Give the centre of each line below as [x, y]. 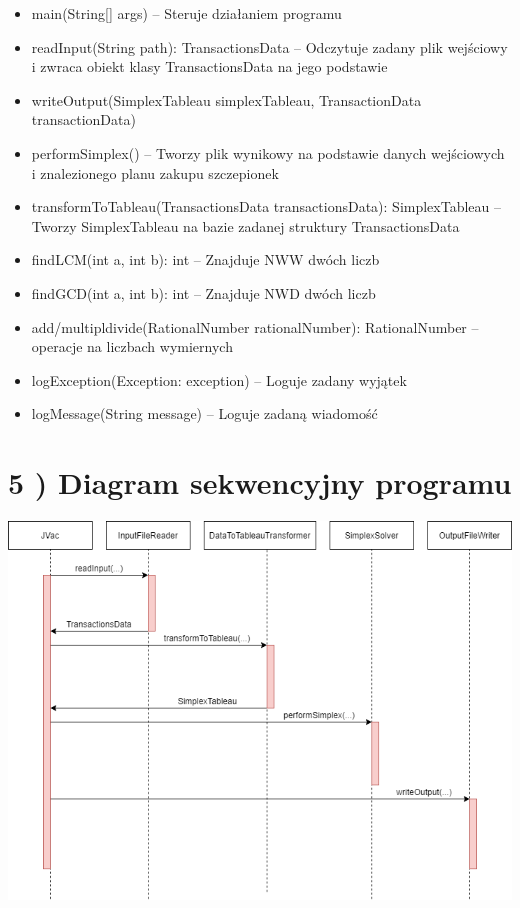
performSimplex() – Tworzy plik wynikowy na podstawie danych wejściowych [268, 152]
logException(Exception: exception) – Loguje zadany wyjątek [219, 379]
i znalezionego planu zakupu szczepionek [155, 172]
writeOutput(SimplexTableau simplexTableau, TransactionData [226, 99]
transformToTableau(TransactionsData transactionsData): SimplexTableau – [266, 206]
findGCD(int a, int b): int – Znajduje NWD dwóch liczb [203, 292]
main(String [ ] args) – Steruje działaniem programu [186, 13]
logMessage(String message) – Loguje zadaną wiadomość [204, 413]
